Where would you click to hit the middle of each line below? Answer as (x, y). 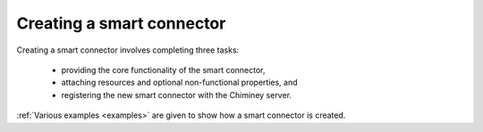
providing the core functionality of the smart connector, (163, 70)
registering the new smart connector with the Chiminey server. (177, 95)
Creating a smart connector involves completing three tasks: (128, 50)
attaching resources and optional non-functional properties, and (179, 82)
